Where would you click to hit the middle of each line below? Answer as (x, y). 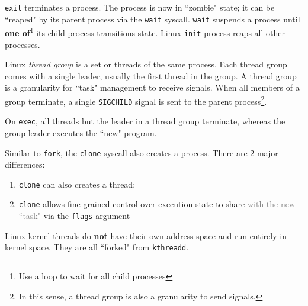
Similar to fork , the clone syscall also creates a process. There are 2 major (142, 152)
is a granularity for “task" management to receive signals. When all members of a (152, 87)
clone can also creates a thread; (77, 184)
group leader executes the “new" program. (81, 132)
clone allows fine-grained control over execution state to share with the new (157, 204)
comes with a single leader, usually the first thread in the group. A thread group (151, 75)
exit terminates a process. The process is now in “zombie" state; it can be (140, 7)
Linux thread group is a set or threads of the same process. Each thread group (146, 64)
